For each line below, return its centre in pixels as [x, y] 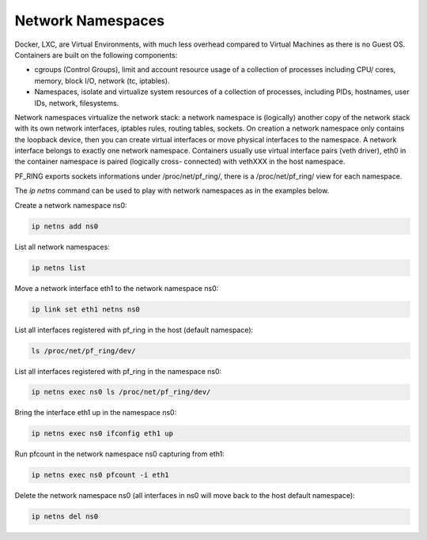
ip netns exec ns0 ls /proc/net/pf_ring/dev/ [121, 392]
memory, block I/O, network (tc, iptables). [102, 81]
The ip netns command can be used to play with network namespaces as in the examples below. [172, 191]
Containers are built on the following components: [96, 55]
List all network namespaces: [62, 247]
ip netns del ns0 [65, 517]
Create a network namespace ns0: [71, 205]
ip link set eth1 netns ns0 [85, 309]
